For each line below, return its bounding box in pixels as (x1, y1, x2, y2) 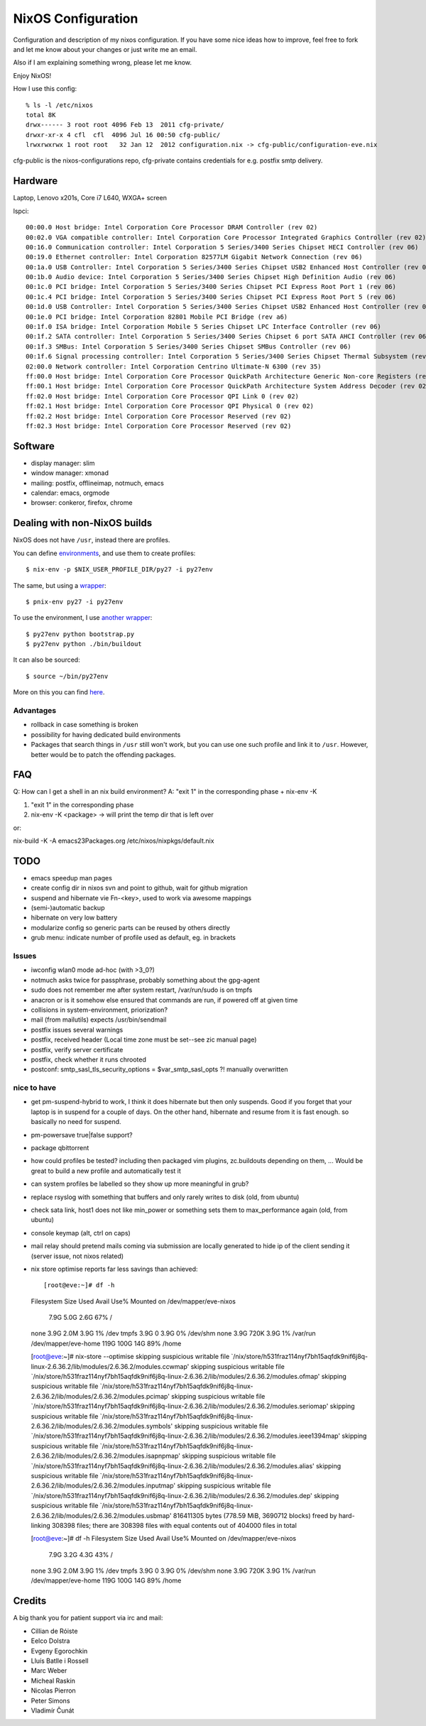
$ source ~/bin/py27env (26, 672, 109, 680)
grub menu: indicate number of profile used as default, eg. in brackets (31, 934, 236, 942)
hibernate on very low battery (31, 913, 118, 922)
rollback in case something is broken (31, 721, 138, 729)
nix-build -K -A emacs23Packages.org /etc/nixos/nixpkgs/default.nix (13, 836, 214, 845)
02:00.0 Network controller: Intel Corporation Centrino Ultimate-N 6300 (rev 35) (26, 362, 322, 371)
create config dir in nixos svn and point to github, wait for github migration (31, 884, 248, 892)
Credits (13, 1595, 47, 1607)
